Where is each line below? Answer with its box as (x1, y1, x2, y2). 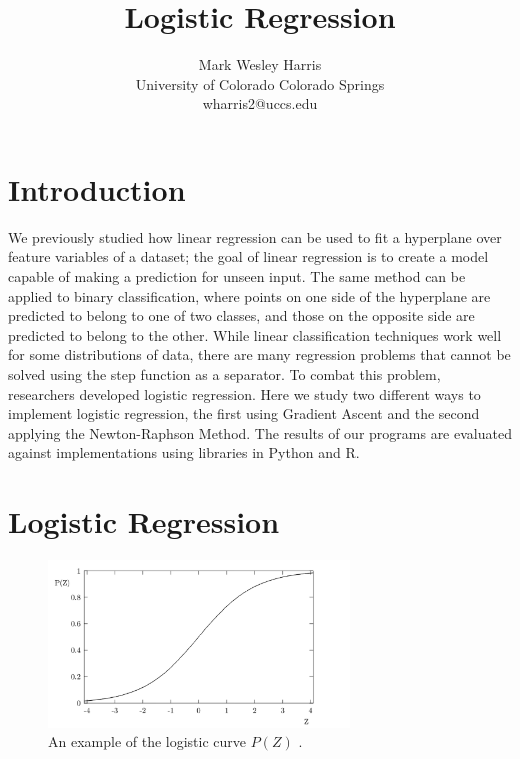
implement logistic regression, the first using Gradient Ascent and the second (8, 403, 480, 424)
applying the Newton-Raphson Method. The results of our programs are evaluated (8, 422, 512, 443)
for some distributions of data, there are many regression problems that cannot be (8, 344, 511, 365)
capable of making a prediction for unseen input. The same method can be (8, 266, 466, 287)
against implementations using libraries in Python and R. (8, 442, 360, 463)
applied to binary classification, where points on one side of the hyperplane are (8, 285, 491, 306)
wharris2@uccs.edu (202, 93, 318, 114)
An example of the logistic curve (48, 731, 247, 752)
